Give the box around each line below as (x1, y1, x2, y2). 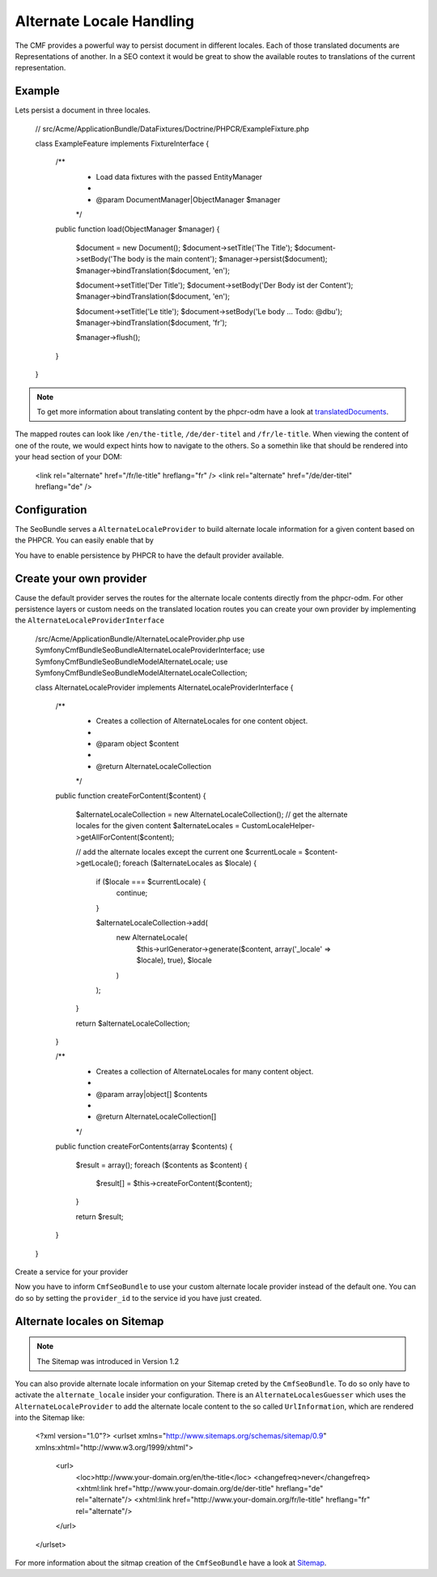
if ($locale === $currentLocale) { (95, 877, 206, 886)
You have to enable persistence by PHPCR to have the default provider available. (15, 550, 284, 560)
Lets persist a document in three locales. (15, 105, 151, 115)
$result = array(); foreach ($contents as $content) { (75, 1160, 248, 1170)
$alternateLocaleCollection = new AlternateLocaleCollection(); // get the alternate (75, 810, 348, 819)
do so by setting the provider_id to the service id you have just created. (15, 1293, 262, 1303)
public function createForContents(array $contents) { (55, 1141, 233, 1151)
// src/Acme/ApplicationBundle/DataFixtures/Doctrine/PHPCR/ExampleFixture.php (35, 124, 309, 134)
